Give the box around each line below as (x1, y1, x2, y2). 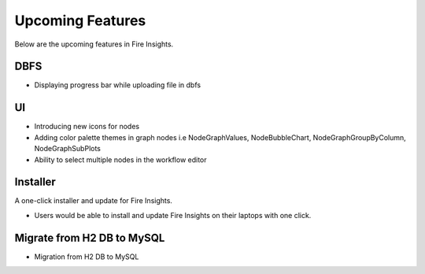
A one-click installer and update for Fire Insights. (14, 196, 173, 205)
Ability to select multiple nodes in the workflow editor (34, 154, 208, 165)
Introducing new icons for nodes (34, 122, 140, 131)
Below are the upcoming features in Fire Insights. (14, 39, 174, 49)
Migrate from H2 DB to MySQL (14, 231, 165, 244)
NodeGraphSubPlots (34, 144, 102, 154)
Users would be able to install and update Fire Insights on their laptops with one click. (34, 210, 312, 220)
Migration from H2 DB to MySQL (34, 252, 139, 261)
